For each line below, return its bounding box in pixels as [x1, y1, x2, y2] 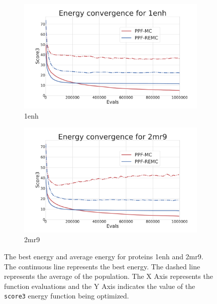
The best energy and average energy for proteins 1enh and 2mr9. [4, 251, 203, 261]
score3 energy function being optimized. [4, 290, 129, 301]
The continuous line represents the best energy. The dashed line [4, 261, 200, 271]
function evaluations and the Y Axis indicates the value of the [4, 280, 195, 291]
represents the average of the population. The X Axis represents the [4, 271, 213, 281]
